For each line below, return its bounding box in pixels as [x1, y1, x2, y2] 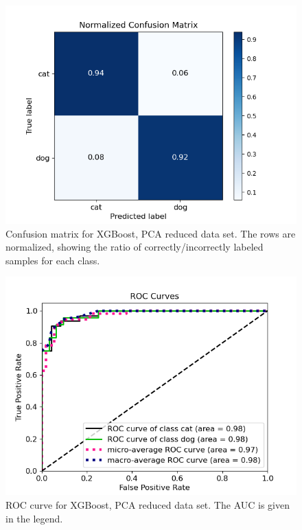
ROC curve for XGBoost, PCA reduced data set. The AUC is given [5, 497, 290, 511]
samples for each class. [5, 253, 100, 267]
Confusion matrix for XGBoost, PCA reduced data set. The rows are [5, 226, 296, 240]
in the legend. [5, 511, 63, 525]
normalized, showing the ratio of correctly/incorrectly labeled [5, 240, 264, 254]
